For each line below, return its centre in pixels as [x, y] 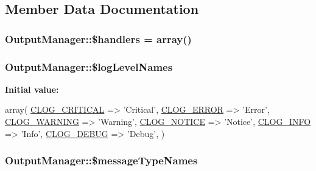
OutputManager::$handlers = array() [98, 39]
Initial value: [32, 89]
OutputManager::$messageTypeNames [101, 160]
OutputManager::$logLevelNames [89, 66]
